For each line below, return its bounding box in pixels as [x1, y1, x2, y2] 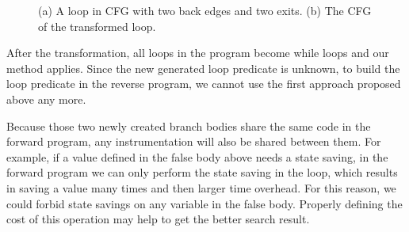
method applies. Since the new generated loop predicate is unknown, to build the [6, 59, 400, 76]
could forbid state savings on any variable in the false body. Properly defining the [6, 195, 403, 211]
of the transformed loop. [38, 17, 156, 34]
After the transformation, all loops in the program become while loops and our [6, 44, 389, 61]
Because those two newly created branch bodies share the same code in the [6, 117, 371, 134]
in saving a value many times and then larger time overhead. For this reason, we [6, 179, 396, 196]
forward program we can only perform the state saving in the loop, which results [6, 164, 398, 181]
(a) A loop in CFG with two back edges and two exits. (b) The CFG [38, 2, 372, 18]
